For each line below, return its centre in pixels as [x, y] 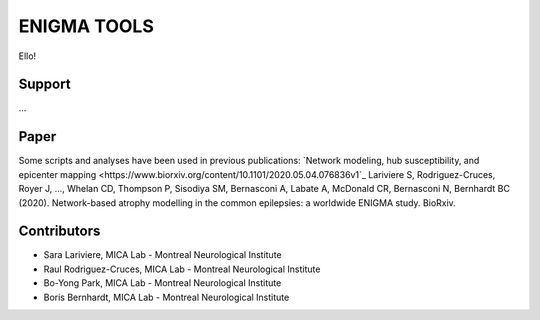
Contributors [59, 231]
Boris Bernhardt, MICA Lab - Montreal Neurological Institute [166, 297]
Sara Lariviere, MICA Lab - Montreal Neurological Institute [162, 255]
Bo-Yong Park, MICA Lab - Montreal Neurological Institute [162, 283]
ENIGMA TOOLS [86, 26]
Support [44, 84]
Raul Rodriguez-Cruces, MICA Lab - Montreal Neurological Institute [182, 269]
